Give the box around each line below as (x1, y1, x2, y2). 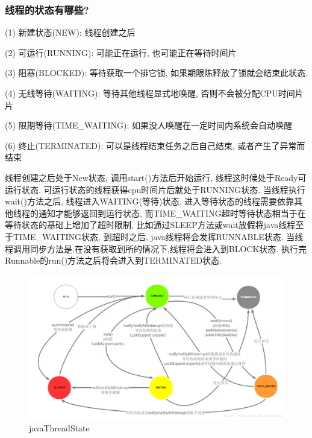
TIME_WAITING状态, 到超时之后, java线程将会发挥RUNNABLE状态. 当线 (13, 230, 304, 243)
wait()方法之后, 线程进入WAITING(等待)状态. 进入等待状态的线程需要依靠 (5, 195, 294, 208)
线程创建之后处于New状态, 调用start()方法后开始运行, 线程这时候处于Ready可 (5, 171, 307, 183)
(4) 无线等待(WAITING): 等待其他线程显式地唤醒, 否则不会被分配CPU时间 (5, 87, 295, 99)
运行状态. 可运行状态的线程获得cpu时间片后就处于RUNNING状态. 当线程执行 (5, 183, 305, 195)
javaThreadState (29, 421, 90, 434)
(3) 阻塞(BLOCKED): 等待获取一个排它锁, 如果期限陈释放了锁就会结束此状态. (5, 66, 308, 79)
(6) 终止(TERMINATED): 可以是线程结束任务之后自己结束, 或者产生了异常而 (5, 139, 305, 151)
